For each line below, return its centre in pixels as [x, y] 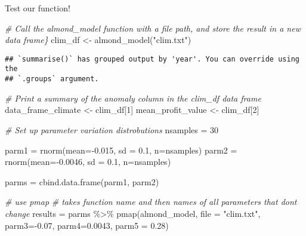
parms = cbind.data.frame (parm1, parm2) [82, 181]
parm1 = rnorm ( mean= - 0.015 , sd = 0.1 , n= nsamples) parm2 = [121, 150]
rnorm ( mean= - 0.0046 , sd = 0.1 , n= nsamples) [88, 162]
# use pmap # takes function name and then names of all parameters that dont [151, 202]
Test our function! [38, 8]
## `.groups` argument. [52, 79]
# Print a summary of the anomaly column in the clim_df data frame [133, 98]
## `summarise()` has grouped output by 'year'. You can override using [152, 59]
